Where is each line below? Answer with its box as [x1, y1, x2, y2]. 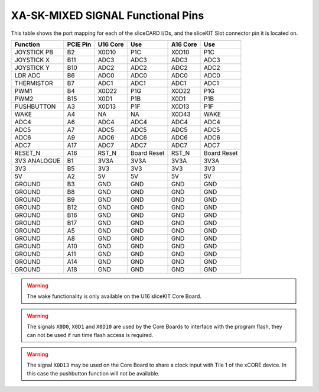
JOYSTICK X [14, 56, 50, 64]
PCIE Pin [67, 40, 92, 48]
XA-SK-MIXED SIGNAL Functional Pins [11, 9, 204, 22]
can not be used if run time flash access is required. [27, 331, 154, 338]
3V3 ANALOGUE [14, 157, 61, 165]
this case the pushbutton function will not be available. [27, 370, 159, 377]
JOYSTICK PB [14, 48, 53, 56]
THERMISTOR [14, 79, 53, 87]
